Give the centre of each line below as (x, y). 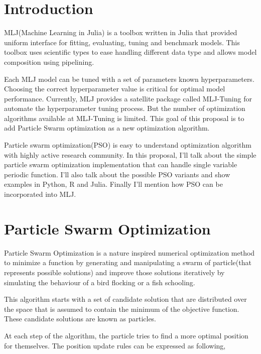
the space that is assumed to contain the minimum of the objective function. (122, 309)
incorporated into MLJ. (40, 194)
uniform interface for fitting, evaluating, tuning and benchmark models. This (122, 42)
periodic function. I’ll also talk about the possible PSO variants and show (117, 174)
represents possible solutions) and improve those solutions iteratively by (114, 272)
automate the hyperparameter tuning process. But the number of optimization (125, 108)
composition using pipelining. (49, 62)
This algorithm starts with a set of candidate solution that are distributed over (125, 299)
